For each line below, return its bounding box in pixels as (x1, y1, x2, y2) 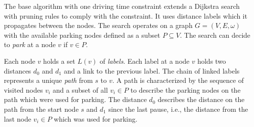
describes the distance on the (158, 94, 245, 104)
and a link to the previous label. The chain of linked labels (64, 65, 240, 76)
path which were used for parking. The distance (4, 94, 147, 104)
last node (4, 113, 31, 124)
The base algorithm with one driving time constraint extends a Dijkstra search (4, 1, 240, 11)
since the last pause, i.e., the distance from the (108, 103, 248, 114)
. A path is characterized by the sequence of (112, 75, 244, 85)
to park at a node (4, 39, 56, 50)
